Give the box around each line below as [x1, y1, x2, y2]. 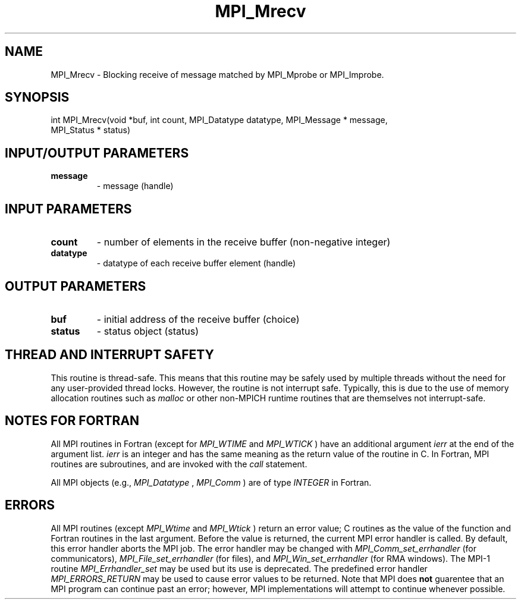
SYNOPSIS [5, 90, 70, 105]
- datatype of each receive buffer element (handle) [96, 258, 296, 269]
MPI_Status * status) [51, 125, 131, 136]
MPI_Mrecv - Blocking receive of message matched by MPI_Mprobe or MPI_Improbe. [51, 69, 384, 80]
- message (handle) [96, 181, 174, 191]
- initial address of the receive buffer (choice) [96, 313, 300, 325]
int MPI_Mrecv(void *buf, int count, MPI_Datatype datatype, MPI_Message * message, [51, 115, 388, 125]
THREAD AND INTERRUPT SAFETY [5, 347, 214, 363]
